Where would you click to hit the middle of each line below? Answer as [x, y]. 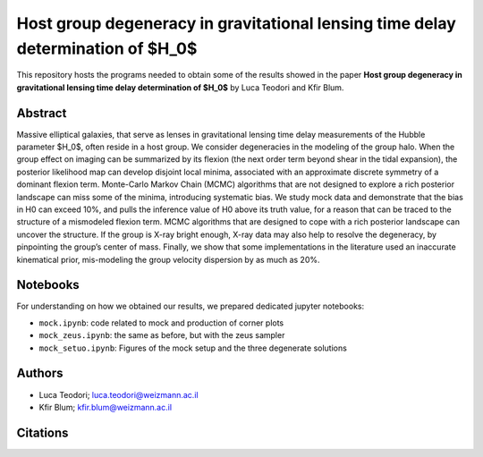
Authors [40, 373]
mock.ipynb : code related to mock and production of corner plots [161, 323]
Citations [42, 432]
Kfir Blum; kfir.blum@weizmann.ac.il [106, 407]
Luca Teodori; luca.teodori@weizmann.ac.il [119, 394]
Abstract [42, 113]
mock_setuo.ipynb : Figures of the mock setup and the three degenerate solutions [193, 348]
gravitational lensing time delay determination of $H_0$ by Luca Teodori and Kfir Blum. [180, 87]
